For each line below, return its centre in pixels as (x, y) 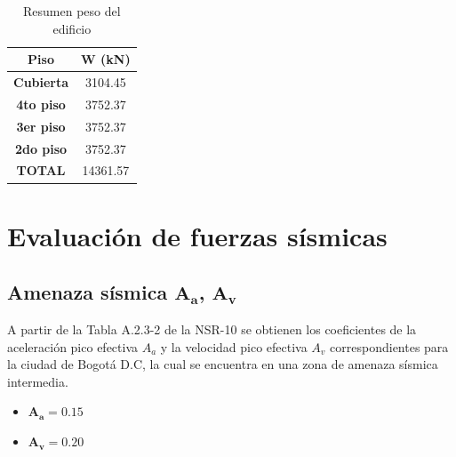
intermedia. (38, 381)
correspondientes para (389, 346)
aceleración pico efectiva (73, 346)
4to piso (41, 104)
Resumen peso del (72, 11)
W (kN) (106, 59)
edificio (72, 28)
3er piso (41, 126)
